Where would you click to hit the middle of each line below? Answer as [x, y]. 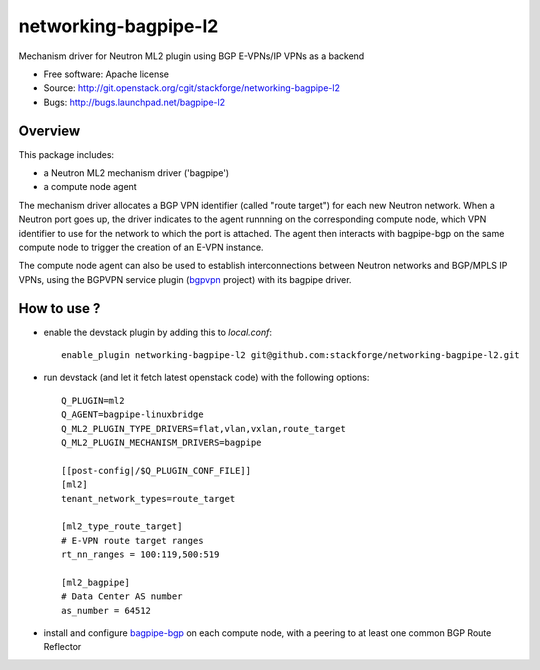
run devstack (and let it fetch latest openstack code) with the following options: [206, 377]
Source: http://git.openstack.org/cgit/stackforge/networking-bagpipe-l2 [191, 88]
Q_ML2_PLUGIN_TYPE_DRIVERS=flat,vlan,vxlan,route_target [204, 428]
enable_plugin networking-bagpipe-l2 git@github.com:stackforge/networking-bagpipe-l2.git [290, 355]
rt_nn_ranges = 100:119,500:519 [140, 554]
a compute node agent [90, 187]
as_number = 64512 [106, 610]
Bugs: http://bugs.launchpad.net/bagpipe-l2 [134, 102]
